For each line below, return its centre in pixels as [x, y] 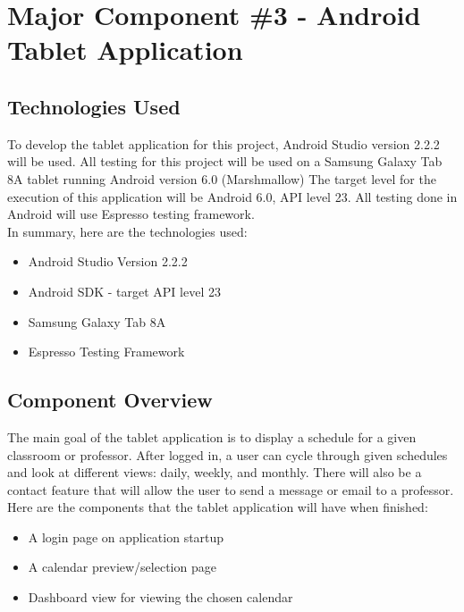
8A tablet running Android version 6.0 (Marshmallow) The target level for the [222, 178]
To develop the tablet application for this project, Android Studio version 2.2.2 [224, 143]
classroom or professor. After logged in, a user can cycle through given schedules [228, 454]
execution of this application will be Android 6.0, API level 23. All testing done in [232, 196]
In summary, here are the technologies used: [127, 231]
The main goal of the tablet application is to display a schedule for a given [212, 436]
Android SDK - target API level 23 [124, 291]
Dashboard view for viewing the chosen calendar [160, 597]
